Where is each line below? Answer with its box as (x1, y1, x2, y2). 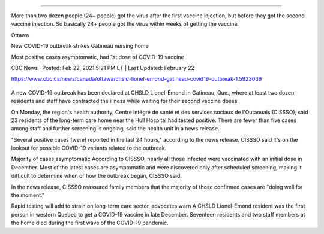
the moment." (11, 192, 45, 199)
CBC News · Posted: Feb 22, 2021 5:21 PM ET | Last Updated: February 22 (11, 64, 195, 71)
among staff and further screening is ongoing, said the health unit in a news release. (11, 125, 220, 132)
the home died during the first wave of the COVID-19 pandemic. (11, 219, 169, 227)
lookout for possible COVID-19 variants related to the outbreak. (11, 144, 167, 152)
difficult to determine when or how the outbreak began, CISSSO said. (11, 172, 182, 180)
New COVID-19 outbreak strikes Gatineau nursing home (11, 42, 149, 50)
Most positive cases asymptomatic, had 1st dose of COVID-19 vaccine (11, 53, 184, 60)
